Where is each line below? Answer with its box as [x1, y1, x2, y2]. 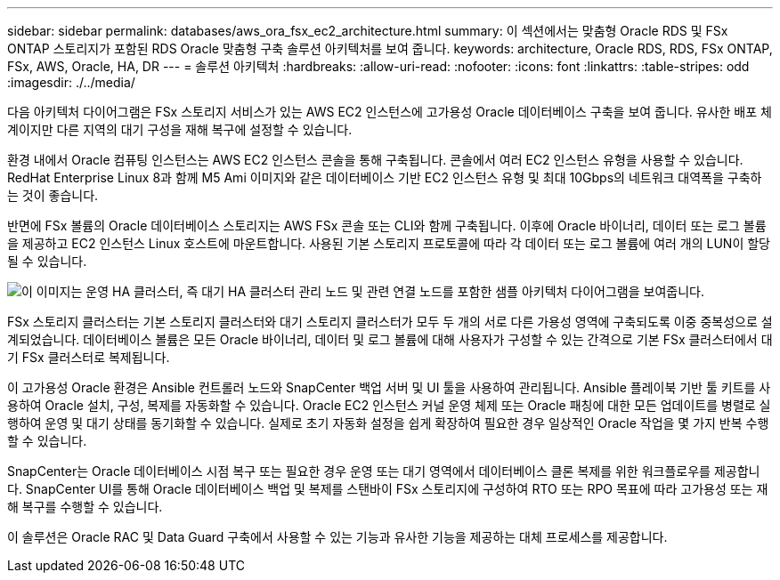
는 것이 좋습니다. [7, 188, 99, 203]
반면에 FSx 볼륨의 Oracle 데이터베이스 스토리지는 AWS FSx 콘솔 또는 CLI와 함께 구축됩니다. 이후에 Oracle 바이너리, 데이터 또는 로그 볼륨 [7, 218, 767, 233]
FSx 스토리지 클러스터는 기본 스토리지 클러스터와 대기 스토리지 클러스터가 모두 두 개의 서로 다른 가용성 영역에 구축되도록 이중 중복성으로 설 [7, 314, 773, 329]
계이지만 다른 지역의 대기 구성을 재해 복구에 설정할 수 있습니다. [7, 122, 353, 137]
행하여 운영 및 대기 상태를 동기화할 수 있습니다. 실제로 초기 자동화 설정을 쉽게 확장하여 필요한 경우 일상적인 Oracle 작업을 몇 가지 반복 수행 [7, 415, 769, 431]
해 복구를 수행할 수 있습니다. [7, 499, 163, 514]
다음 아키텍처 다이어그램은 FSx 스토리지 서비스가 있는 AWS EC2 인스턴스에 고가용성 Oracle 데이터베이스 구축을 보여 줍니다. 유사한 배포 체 [7, 104, 772, 119]
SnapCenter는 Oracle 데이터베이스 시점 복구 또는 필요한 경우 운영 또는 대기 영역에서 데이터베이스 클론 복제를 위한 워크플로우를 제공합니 [7, 463, 760, 479]
